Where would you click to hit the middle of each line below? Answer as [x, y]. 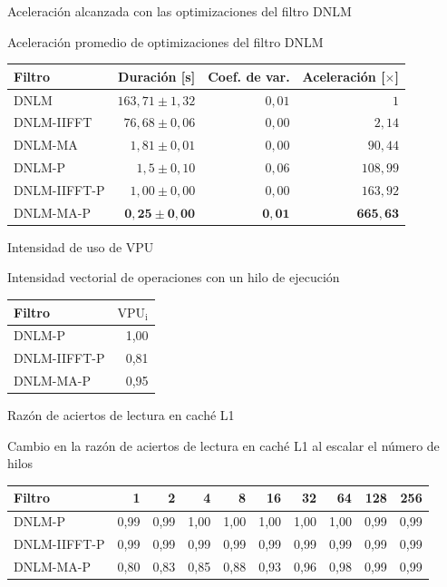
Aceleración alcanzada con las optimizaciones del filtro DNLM [180, 11]
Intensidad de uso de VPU [81, 246]
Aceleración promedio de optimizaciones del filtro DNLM [165, 41]
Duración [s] [157, 76]
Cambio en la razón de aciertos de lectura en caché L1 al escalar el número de [223, 445]
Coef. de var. [249, 76]
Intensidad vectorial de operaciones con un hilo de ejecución [174, 277]
